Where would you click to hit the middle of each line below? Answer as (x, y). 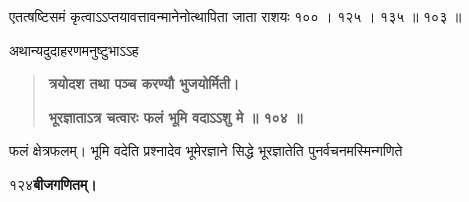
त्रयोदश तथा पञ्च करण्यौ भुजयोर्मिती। (144, 83)
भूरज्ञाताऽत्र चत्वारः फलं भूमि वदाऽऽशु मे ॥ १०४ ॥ (175, 116)
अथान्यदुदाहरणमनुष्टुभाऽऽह (74, 49)
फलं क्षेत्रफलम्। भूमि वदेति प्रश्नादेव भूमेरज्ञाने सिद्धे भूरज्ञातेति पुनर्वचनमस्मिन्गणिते (206, 150)
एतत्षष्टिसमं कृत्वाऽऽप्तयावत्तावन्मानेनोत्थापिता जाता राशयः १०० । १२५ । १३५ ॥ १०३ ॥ (235, 16)
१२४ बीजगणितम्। (53, 183)
